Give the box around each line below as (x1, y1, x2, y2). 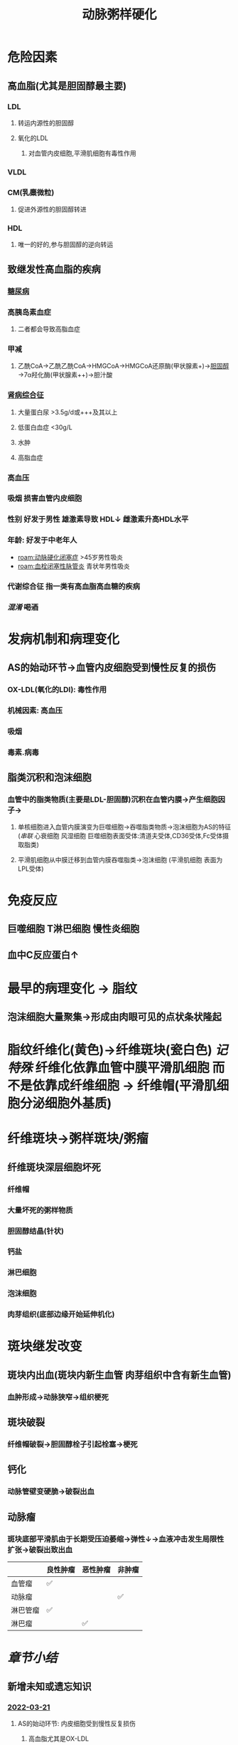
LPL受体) (17, 864, 44, 873)
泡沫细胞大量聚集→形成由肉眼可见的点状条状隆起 (7, 1011, 222, 1022)
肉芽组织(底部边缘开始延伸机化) (7, 1309, 115, 1319)
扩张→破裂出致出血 (7, 1544, 73, 1554)
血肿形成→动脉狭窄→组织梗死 (7, 1392, 109, 1402)
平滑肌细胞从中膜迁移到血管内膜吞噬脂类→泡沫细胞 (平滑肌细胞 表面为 (17, 856, 223, 864)
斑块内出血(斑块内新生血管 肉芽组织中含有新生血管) (7, 1368, 232, 1381)
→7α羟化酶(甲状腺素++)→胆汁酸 (17, 371, 113, 379)
